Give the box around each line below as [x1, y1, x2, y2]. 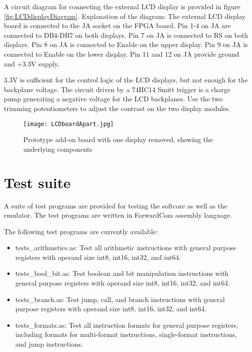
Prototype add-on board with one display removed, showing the [23, 134, 213, 144]
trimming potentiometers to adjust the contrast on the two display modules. [4, 103, 231, 113]
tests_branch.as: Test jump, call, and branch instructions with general [15, 294, 225, 304]
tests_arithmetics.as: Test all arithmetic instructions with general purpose [15, 242, 236, 253]
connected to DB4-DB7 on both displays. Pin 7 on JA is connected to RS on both [4, 30, 248, 40]
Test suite [4, 172, 71, 192]
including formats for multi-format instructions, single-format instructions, [15, 329, 237, 339]
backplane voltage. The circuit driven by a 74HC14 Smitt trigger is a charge [4, 84, 231, 94]
